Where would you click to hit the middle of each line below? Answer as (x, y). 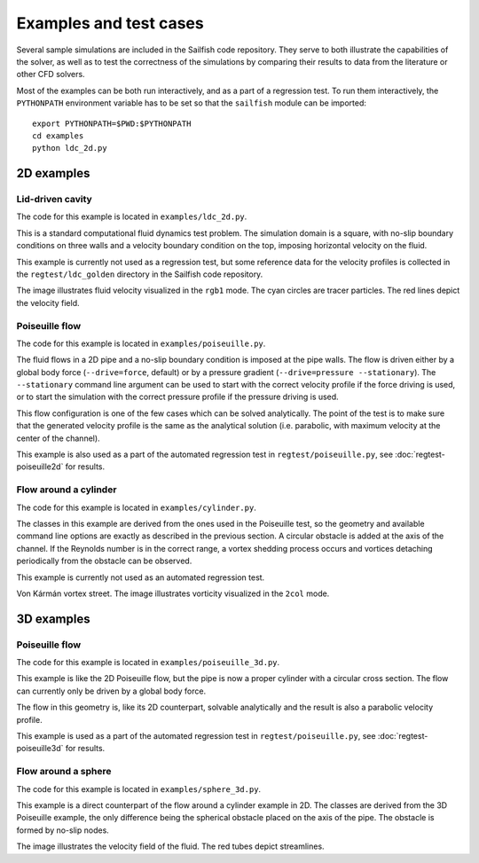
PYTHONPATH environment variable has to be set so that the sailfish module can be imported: (192, 103)
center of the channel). (59, 438)
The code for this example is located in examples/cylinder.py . (136, 507)
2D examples (53, 173)
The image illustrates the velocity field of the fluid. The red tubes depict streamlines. (170, 846)
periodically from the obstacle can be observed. (104, 561)
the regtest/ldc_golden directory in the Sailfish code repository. (140, 274)
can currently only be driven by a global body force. (111, 691)
